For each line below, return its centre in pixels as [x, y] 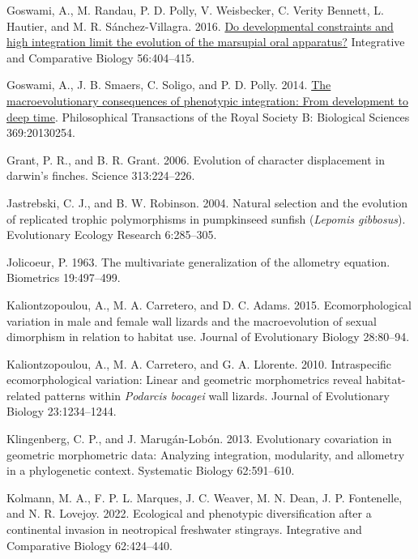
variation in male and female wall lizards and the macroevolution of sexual [192, 320]
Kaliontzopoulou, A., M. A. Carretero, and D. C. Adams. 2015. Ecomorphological [209, 304]
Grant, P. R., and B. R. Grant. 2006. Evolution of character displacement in [196, 159]
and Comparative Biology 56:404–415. [101, 57]
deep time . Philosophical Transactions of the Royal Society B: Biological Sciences [208, 116]
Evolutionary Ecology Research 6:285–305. [112, 235]
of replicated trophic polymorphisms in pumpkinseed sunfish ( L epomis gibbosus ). [206, 218]
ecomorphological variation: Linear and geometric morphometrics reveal [184, 380]
